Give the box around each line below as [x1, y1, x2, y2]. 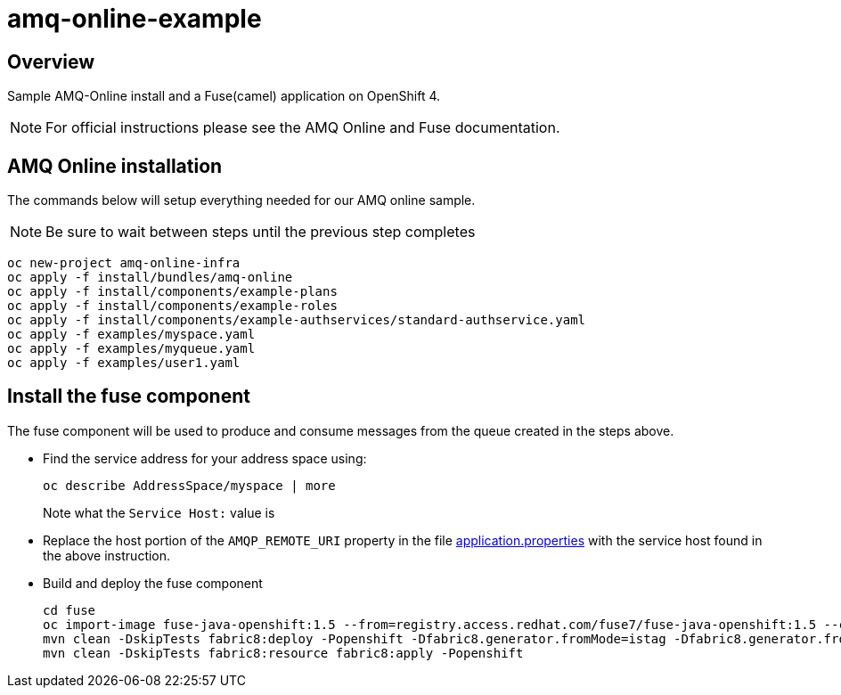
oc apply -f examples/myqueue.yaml [7, 341, 256, 356]
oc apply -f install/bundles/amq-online [7, 270, 293, 285]
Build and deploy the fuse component [43, 575, 263, 591]
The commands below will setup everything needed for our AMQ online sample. [7, 192, 476, 208]
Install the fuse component [7, 385, 250, 408]
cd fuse [43, 602, 96, 617]
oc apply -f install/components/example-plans [7, 284, 338, 299]
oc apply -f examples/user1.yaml [7, 356, 241, 371]
